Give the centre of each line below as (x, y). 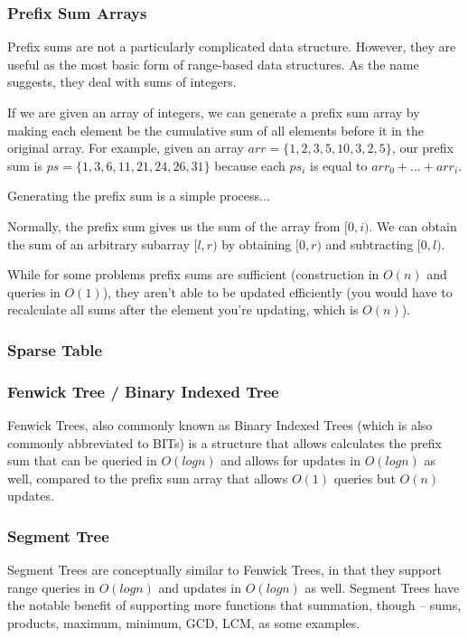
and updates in (200, 587)
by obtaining (257, 244)
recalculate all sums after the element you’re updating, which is (183, 310)
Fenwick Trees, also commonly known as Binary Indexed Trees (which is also (220, 425)
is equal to (339, 165)
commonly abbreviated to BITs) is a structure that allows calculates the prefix (225, 442)
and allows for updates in (290, 460)
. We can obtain (413, 225)
